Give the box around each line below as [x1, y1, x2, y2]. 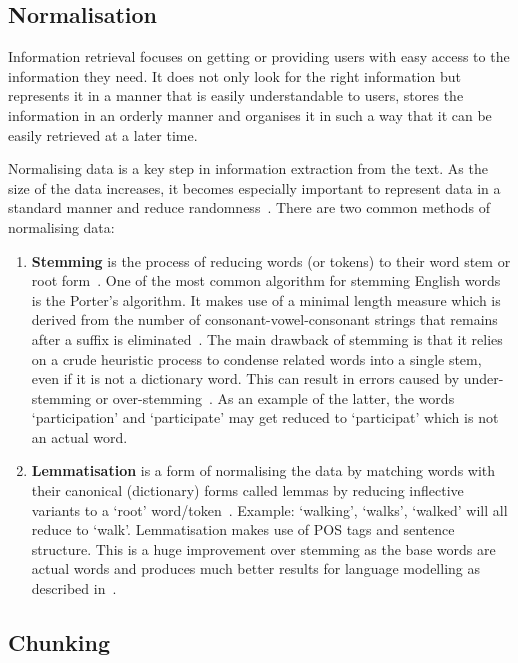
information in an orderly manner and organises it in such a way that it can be [8, 104, 492, 125]
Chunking [8, 627, 110, 658]
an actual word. [31, 426, 128, 447]
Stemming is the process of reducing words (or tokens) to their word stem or [31, 250, 511, 271]
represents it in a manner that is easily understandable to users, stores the [8, 85, 464, 106]
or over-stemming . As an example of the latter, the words [95, 387, 455, 408]
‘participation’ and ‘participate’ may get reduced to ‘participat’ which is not [31, 407, 499, 428]
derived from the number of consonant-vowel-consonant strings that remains [31, 309, 498, 330]
